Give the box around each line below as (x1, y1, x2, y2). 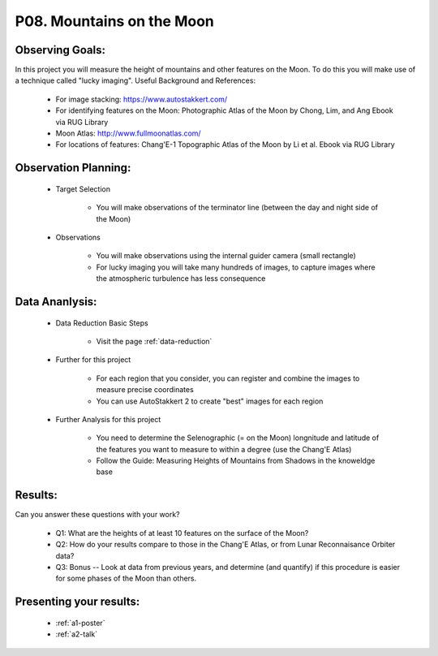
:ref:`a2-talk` (55, 629, 97, 639)
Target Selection (55, 183, 111, 194)
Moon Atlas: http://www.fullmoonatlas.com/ (55, 128, 202, 138)
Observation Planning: (15, 161, 131, 175)
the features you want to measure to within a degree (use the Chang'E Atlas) (96, 444, 352, 454)
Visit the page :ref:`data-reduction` (96, 336, 213, 346)
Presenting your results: (15, 595, 140, 609)
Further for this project (55, 355, 131, 365)
